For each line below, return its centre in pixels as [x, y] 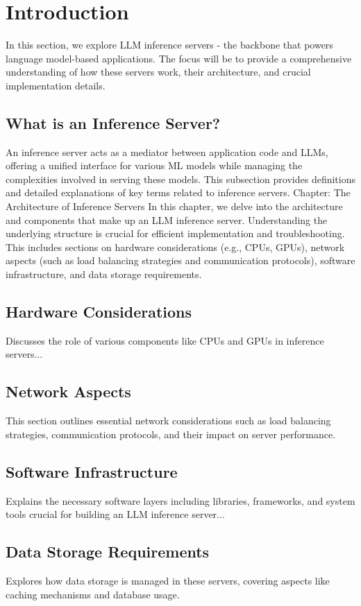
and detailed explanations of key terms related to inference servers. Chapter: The [178, 192]
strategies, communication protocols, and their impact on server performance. [171, 434]
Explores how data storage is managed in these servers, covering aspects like [168, 581]
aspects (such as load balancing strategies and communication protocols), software [180, 260]
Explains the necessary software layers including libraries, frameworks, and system [180, 500]
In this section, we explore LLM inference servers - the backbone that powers [169, 45]
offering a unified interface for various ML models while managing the [154, 165]
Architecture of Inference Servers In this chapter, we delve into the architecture [174, 206]
